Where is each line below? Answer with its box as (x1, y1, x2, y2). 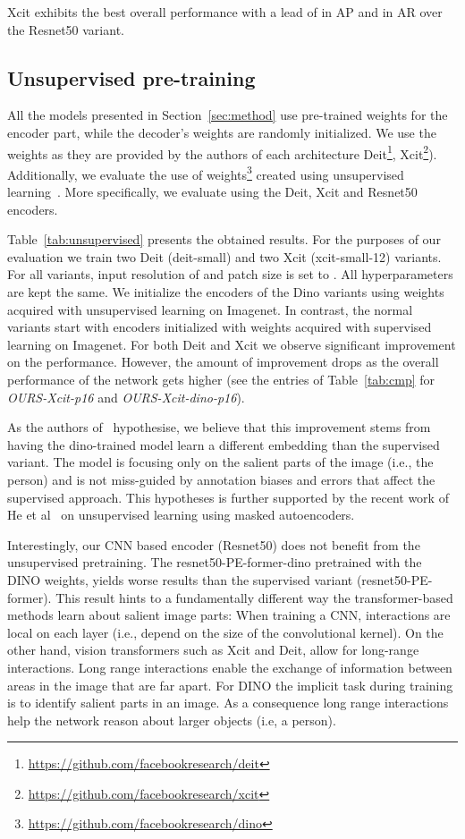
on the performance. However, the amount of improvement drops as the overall (7, 352, 439, 371)
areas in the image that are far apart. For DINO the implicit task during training (7, 675, 453, 694)
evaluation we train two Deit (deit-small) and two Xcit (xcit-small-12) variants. (7, 247, 442, 266)
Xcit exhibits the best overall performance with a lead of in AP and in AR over (7, 3, 443, 21)
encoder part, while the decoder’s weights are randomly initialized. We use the (7, 123, 436, 141)
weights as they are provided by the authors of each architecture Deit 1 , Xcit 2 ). (7, 141, 437, 163)
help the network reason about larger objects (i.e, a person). (7, 710, 336, 729)
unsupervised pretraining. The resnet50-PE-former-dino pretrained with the (7, 553, 422, 572)
